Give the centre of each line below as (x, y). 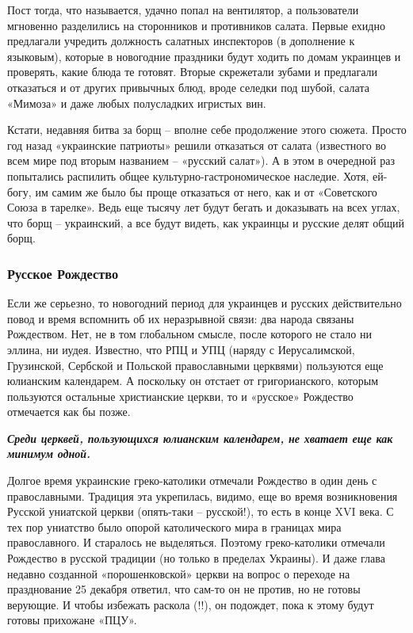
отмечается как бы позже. (69, 412)
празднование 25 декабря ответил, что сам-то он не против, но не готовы (184, 589)
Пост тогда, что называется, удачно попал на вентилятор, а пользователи (183, 10)
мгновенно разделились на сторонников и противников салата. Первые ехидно (196, 25)
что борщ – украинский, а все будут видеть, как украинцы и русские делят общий (206, 222)
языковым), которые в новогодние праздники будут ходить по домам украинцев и (204, 56)
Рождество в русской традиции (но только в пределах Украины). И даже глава (196, 558)
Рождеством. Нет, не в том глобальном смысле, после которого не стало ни (189, 334)
